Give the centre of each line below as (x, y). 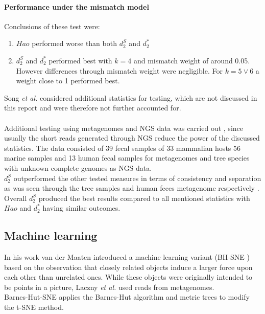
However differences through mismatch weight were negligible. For (119, 70)
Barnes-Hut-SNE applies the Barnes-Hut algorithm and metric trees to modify (127, 297)
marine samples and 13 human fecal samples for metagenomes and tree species (127, 158)
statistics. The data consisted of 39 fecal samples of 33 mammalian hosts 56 (123, 148)
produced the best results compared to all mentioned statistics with (144, 198)
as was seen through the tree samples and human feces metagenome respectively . (132, 188)
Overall (16, 198)
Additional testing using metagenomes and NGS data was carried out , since (124, 128)
